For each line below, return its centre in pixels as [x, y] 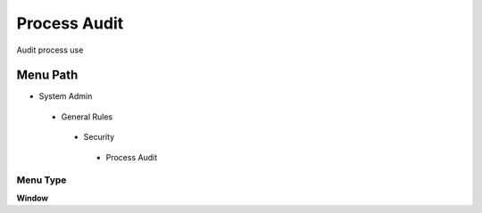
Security [99, 137]
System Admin [66, 96]
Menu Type [42, 180]
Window [33, 198]
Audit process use [50, 50]
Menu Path [47, 75]
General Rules [87, 117]
